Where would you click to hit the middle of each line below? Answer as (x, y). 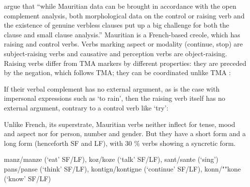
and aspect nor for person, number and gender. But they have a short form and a (125, 133)
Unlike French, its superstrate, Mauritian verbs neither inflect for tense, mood (120, 124)
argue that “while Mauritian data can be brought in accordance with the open (120, 6)
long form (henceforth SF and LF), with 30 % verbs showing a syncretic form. (120, 143)
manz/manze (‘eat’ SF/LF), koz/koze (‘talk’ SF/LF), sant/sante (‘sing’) (111, 159)
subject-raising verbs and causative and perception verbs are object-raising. (116, 53)
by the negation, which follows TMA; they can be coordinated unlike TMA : (117, 72)
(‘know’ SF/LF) (28, 178)
